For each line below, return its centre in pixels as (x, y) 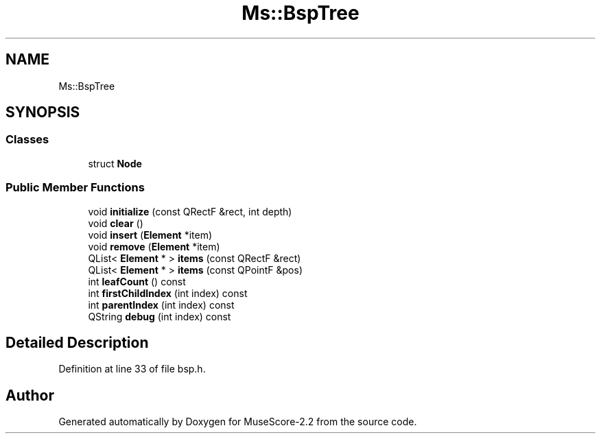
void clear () (116, 223)
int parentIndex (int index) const (161, 305)
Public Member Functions (75, 188)
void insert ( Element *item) (150, 235)
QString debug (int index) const (160, 316)
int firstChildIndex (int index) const (168, 293)
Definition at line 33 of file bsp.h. (132, 369)
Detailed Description (77, 342)
